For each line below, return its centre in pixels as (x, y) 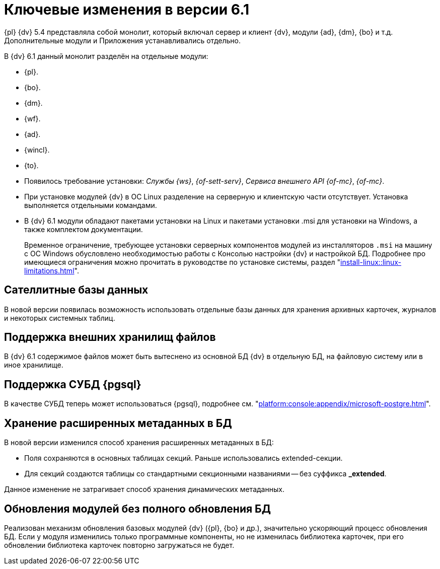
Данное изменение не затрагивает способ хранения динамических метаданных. (144, 489)
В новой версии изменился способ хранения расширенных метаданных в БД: (139, 443)
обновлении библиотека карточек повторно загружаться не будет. (119, 545)
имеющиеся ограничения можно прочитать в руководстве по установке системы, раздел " (182, 262)
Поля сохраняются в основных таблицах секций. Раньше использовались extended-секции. (184, 458)
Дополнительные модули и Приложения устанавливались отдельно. (122, 40)
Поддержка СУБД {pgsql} (73, 384)
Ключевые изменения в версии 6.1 (127, 10)
